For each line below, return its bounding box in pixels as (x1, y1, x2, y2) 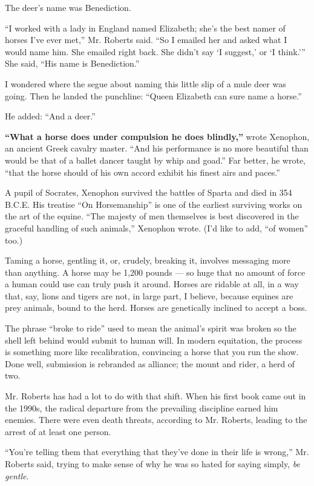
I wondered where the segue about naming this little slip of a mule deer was (5, 77, 286, 90)
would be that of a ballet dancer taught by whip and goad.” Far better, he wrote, (5, 153, 306, 166)
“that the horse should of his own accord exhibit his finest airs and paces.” (5, 165, 280, 178)
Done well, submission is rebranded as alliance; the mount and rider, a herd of (5, 357, 295, 370)
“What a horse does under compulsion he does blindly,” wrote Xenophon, (5, 130, 310, 142)
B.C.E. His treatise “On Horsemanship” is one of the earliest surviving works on (5, 198, 303, 210)
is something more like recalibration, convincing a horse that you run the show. (5, 345, 299, 358)
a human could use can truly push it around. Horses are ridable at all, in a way (5, 278, 299, 290)
